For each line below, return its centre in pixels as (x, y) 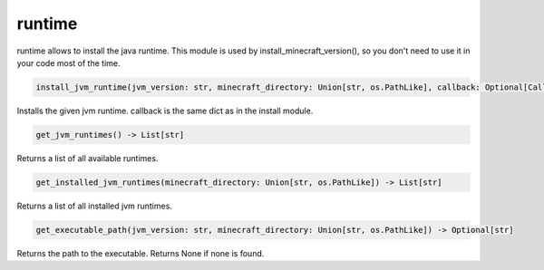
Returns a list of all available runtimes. (87, 158)
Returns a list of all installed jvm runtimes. (94, 206)
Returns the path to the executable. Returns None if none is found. (141, 253)
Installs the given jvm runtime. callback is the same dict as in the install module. (165, 111)
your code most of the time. (69, 63)
